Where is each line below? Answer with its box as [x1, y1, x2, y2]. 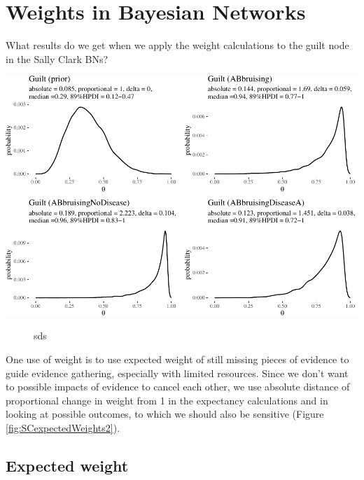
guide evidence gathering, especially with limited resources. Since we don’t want [6, 365, 349, 380]
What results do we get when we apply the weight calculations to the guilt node [6, 38, 349, 52]
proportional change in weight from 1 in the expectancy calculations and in [6, 393, 328, 407]
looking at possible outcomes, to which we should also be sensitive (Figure [6, 407, 324, 421]
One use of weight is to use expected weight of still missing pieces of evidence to [6, 352, 349, 367]
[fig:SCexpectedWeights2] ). [6, 420, 120, 435]
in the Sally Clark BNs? [6, 51, 108, 66]
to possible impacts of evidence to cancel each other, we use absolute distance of [6, 379, 350, 394]
